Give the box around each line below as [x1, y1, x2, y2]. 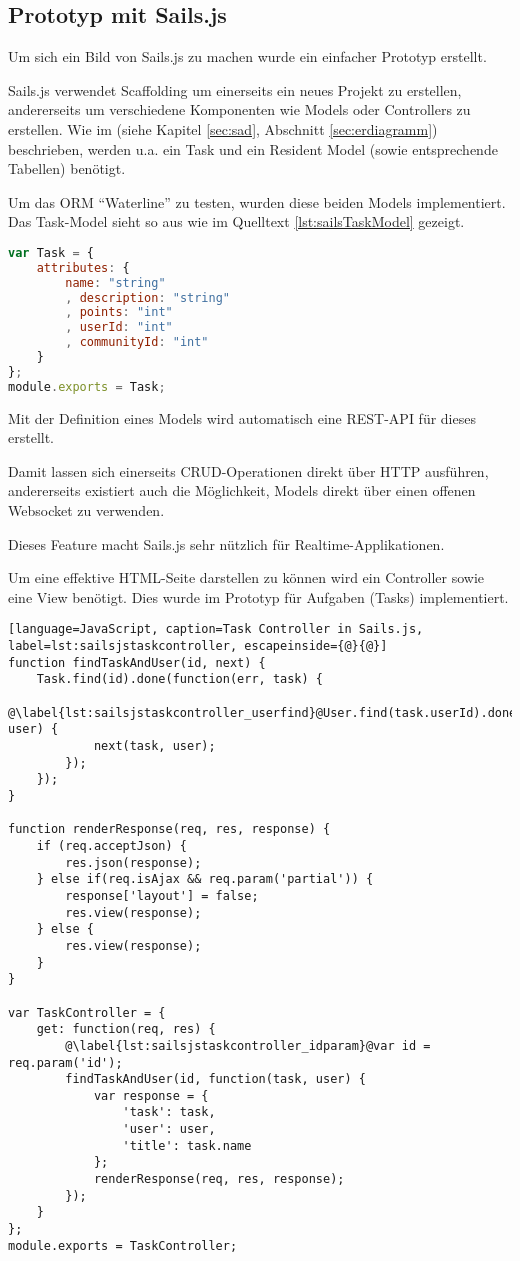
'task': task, [122, 1105, 216, 1120]
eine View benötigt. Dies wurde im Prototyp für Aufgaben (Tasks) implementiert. [8, 586, 509, 607]
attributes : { [36, 260, 130, 275]
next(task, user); [93, 739, 216, 754]
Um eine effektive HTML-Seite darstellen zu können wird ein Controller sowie [8, 567, 485, 588]
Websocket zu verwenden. [8, 500, 165, 521]
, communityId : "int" [65, 335, 209, 350]
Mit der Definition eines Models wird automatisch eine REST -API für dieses [8, 407, 476, 428]
